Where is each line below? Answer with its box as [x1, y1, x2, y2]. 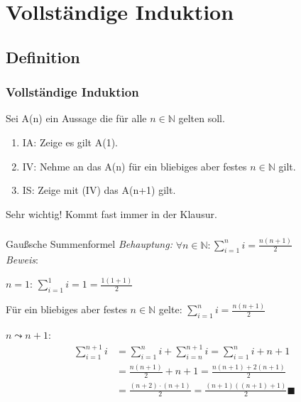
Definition [6, 45, 80, 67]
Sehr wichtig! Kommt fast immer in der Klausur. [6, 206, 217, 221]
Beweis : [6, 252, 38, 267]
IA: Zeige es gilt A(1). [22, 134, 119, 149]
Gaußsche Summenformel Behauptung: [6, 237, 173, 251]
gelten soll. [178, 111, 225, 126]
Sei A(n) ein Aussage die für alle [6, 111, 147, 126]
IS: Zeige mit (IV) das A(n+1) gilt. [22, 183, 176, 197]
